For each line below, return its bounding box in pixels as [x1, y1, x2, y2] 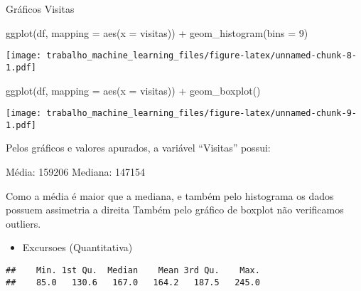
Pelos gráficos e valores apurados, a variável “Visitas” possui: [6, 140, 271, 155]
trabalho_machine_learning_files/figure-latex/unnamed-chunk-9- [46, 108, 357, 119]
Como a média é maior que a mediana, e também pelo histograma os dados [6, 188, 334, 203]
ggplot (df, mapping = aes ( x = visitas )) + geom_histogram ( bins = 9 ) [6, 25, 308, 40]
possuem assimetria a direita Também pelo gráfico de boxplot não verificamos [6, 202, 344, 217]
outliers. [6, 216, 41, 231]
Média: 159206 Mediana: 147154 [6, 164, 146, 179]
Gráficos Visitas [6, 1, 75, 16]
